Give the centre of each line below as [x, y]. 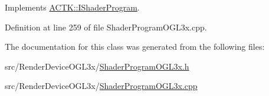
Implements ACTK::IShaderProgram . [72, 7]
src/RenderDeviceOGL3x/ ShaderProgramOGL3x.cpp [101, 86]
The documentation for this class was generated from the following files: [135, 47]
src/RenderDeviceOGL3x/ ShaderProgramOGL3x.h [97, 66]
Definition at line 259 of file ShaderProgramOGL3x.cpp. [106, 27]
